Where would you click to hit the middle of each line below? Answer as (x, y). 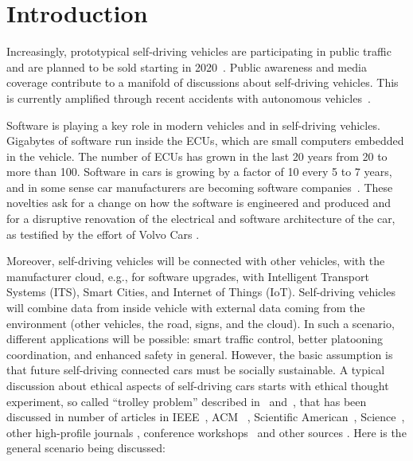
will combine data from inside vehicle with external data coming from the (186, 308)
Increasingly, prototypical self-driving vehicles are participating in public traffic (199, 51)
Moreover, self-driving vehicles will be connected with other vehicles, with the (196, 261)
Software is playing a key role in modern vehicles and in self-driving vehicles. (193, 125)
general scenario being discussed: (86, 448)
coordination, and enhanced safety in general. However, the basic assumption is (200, 354)
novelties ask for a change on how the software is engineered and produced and (199, 203)
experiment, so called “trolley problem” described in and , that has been (187, 401)
